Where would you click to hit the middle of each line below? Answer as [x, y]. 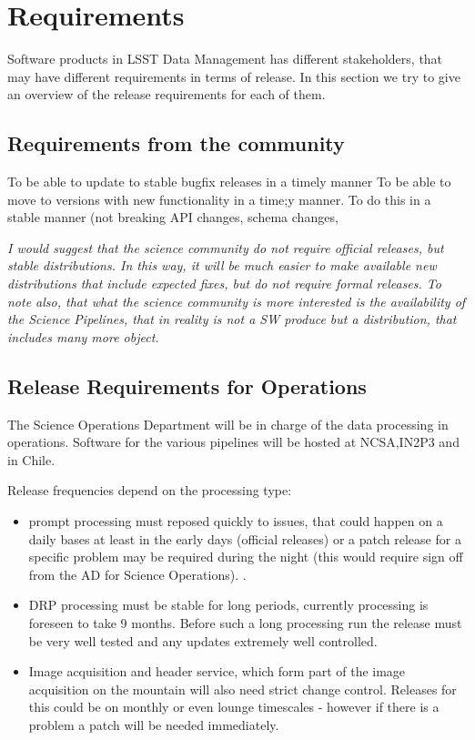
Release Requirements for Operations [187, 385]
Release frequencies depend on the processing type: [150, 490]
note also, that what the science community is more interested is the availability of [237, 301]
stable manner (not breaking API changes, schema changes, [173, 217]
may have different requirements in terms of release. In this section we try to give [234, 76]
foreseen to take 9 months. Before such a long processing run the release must [245, 623]
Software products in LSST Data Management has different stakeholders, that [225, 59]
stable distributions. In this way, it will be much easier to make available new [222, 265]
